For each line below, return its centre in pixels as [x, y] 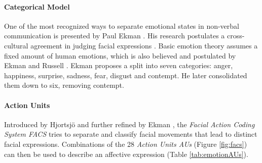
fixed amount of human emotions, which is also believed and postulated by [120, 55]
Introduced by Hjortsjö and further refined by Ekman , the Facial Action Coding [129, 124]
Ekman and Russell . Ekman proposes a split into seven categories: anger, [119, 65]
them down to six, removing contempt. [64, 85]
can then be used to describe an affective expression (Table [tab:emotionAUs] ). [126, 154]
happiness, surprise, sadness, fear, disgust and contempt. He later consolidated [126, 75]
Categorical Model [37, 6]
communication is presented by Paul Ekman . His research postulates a [115, 36]
